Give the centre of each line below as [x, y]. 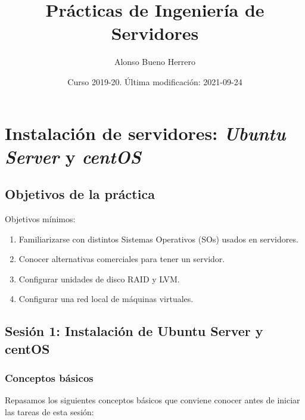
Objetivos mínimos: [40, 219]
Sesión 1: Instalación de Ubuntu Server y [134, 331]
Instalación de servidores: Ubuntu [145, 133]
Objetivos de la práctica [80, 194]
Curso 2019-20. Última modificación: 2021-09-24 [155, 81]
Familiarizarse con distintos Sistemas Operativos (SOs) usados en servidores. [158, 239]
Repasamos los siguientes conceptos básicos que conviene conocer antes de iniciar [152, 400]
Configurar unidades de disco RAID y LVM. [99, 279]
